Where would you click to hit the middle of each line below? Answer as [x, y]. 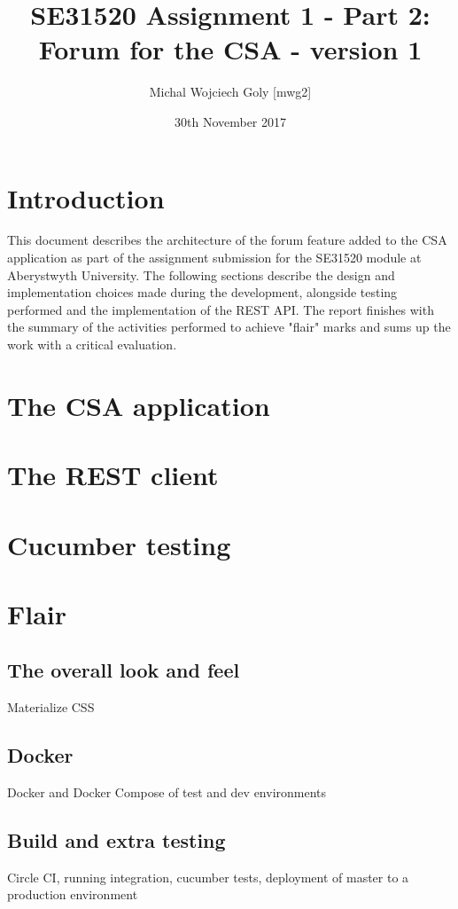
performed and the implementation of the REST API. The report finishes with [221, 309]
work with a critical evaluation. [92, 344]
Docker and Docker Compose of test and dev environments [167, 792]
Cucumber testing [119, 544]
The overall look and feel [124, 670]
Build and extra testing [116, 840]
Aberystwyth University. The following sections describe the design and [201, 274]
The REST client [113, 475]
